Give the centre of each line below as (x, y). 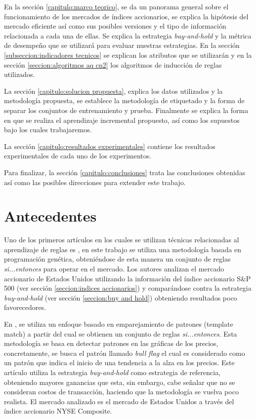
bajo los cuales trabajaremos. (48, 130)
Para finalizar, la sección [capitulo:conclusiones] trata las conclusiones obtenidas (125, 172)
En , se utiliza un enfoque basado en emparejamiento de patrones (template (119, 324)
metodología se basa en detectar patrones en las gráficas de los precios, (111, 343)
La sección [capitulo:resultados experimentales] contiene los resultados (110, 146)
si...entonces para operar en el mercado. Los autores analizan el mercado (114, 268)
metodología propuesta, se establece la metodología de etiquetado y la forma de (124, 100)
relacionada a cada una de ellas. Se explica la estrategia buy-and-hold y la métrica (128, 35)
